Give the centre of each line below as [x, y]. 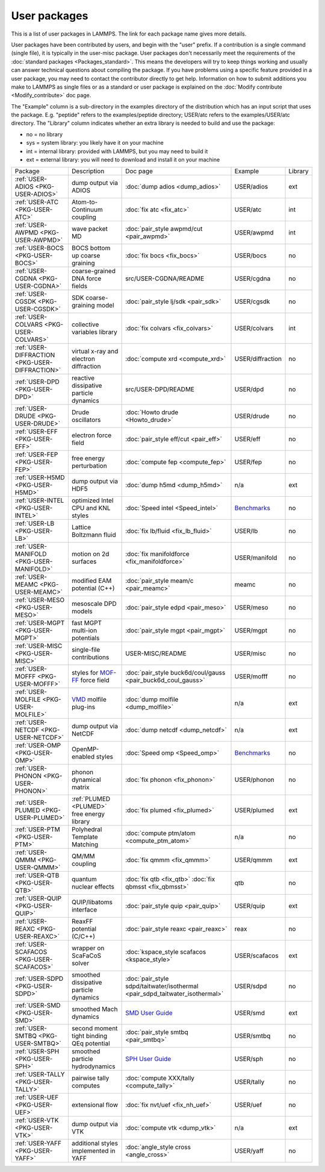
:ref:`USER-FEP [36, 455]
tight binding [89, 1036]
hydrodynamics [93, 1066]
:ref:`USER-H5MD [40, 477]
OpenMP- [85, 749]
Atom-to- [85, 202]
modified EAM [91, 581]
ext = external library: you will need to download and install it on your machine [123, 160]
